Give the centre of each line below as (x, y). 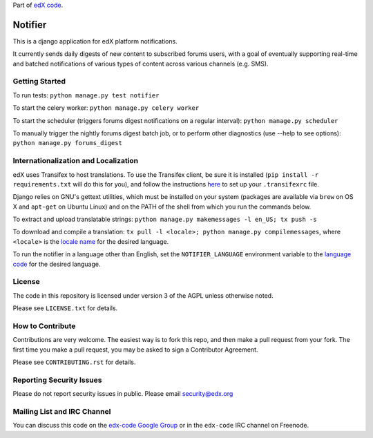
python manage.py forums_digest (67, 143)
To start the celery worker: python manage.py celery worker (106, 108)
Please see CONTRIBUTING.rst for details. (74, 362)
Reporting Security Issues (57, 380)
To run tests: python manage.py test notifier (86, 95)
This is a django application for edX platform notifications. (95, 41)
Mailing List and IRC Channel (62, 412)
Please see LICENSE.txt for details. (65, 308)
